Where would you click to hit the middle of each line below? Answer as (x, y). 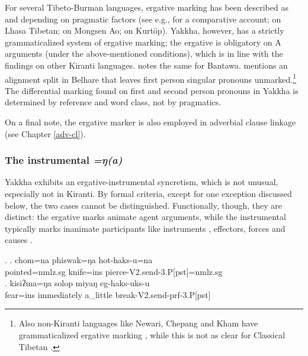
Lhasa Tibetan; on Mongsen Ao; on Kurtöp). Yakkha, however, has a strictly (145, 30)
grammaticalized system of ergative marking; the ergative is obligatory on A (143, 42)
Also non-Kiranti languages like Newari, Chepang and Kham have (138, 323)
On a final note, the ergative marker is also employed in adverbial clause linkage (150, 122)
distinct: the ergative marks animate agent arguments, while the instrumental (145, 217)
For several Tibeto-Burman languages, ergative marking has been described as (147, 7)
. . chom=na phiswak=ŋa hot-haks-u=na (79, 259)
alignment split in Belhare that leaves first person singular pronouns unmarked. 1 (151, 78)
